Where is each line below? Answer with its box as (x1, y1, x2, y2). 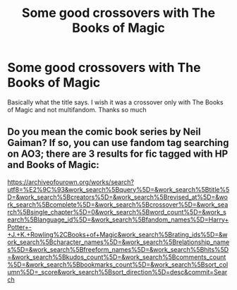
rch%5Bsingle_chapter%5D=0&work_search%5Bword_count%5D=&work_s (7, 207, 227, 216)
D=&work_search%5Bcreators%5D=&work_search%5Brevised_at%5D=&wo (7, 193, 228, 201)
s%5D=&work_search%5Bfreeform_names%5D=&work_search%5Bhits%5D (7, 245, 229, 253)
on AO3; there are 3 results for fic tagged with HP (7, 148, 229, 160)
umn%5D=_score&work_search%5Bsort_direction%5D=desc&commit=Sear (7, 267, 228, 276)
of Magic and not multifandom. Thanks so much (7, 105, 147, 114)
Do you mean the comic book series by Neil (7, 126, 201, 138)
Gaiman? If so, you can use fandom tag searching (7, 137, 229, 149)
